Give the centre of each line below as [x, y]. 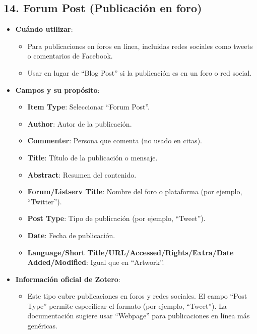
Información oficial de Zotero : [68, 279]
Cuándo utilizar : [44, 29]
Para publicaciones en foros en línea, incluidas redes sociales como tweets [140, 46]
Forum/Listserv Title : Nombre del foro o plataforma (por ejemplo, [135, 191]
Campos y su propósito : [57, 90]
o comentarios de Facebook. [70, 56]
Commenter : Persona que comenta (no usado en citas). [115, 141]
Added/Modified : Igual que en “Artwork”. [96, 262]
